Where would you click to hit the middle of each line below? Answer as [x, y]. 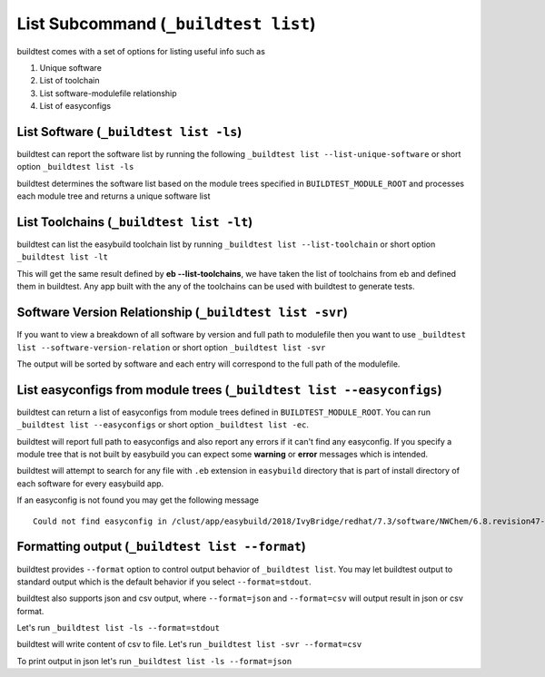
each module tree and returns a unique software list [114, 196]
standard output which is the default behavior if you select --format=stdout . [164, 582]
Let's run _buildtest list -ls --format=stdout [118, 628]
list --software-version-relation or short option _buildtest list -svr [171, 347]
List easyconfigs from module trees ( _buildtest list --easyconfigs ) [229, 390]
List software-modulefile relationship [108, 93]
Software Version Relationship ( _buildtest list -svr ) [183, 313]
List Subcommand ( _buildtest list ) [167, 24]
